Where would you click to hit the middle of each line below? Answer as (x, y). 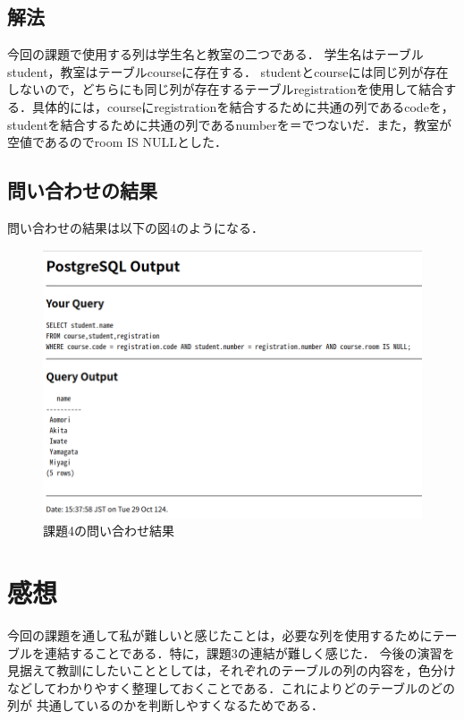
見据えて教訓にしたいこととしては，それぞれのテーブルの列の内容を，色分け (232, 670)
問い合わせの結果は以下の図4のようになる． (135, 227)
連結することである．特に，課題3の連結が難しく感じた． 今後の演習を (249, 652)
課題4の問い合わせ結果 (109, 531)
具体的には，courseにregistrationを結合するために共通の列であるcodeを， (243, 106)
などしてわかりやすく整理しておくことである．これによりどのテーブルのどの (232, 687)
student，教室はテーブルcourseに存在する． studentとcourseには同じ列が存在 (228, 71)
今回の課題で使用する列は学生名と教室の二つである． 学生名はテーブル (215, 54)
